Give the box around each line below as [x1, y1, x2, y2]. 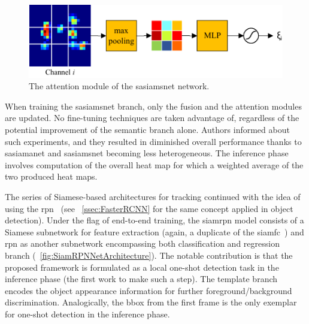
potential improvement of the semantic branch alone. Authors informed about [5, 123, 290, 136]
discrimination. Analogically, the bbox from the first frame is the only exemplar [5, 296, 297, 308]
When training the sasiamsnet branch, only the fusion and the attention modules [5, 99, 302, 112]
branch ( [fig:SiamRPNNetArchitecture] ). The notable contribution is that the [5, 249, 293, 261]
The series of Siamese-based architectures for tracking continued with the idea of [5, 190, 301, 202]
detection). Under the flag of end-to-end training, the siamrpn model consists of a [5, 214, 304, 226]
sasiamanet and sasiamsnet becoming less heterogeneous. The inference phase [5, 147, 289, 159]
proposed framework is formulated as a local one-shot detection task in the [5, 261, 279, 273]
